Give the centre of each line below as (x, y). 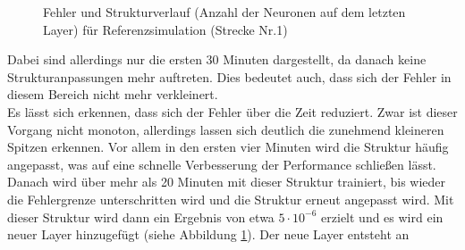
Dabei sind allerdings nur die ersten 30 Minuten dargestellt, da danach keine (217, 59)
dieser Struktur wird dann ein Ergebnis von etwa (141, 217)
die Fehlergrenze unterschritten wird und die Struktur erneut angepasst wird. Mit (231, 199)
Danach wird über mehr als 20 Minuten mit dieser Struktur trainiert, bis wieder (227, 182)
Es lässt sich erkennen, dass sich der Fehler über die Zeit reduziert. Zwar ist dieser (232, 111)
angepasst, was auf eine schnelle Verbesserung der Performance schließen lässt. (222, 164)
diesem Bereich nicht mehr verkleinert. (113, 94)
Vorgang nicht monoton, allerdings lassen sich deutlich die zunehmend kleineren (226, 129)
